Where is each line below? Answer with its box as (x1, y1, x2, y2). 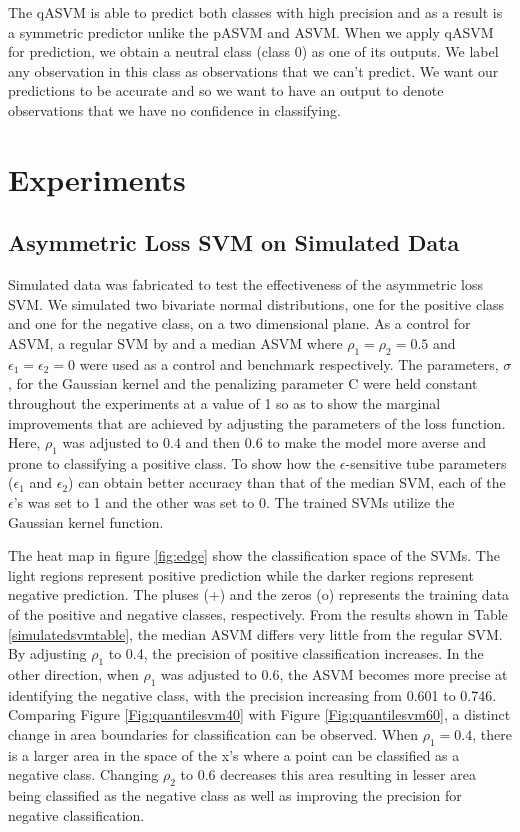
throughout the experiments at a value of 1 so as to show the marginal (8, 392, 441, 413)
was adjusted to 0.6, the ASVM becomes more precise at (161, 664, 508, 685)
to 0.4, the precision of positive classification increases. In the (108, 643, 484, 664)
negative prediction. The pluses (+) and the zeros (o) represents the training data (8, 584, 510, 605)
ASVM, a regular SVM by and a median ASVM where (8, 332, 343, 353)
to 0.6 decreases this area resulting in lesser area (180, 764, 476, 785)
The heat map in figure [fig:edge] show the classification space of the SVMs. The (8, 545, 500, 566)
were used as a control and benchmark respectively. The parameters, (79, 353, 499, 374)
